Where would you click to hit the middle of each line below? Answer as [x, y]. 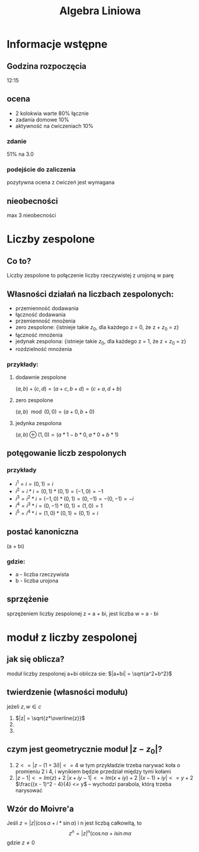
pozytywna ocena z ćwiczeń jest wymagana [61, 183]
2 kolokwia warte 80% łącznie [52, 113]
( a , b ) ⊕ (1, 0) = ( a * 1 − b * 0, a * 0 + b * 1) [67, 435]
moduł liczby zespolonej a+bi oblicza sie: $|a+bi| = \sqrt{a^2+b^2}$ [89, 674]
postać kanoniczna [43, 532]
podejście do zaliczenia [41, 170]
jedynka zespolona [38, 423]
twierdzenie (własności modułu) [67, 692]
